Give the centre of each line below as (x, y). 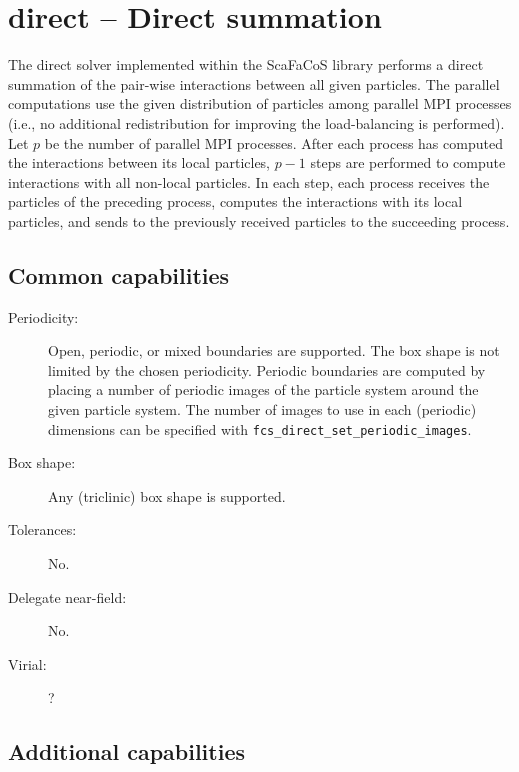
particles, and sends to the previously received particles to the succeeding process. (259, 220)
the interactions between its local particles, (139, 162)
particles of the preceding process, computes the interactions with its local (235, 201)
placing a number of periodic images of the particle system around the (263, 389)
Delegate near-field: (67, 596)
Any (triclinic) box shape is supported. (167, 495)
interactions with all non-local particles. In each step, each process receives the (249, 181)
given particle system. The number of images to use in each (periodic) (262, 409)
